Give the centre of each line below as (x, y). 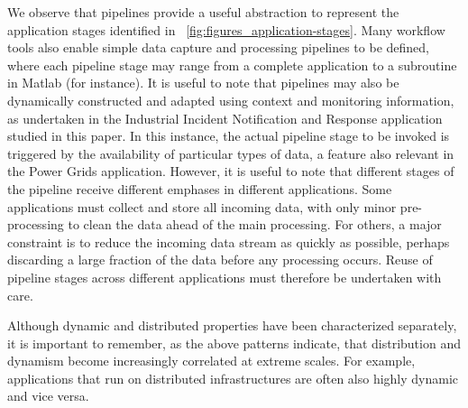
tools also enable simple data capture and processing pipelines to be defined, (218, 47)
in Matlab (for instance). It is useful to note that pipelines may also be (203, 83)
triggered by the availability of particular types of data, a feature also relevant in (231, 153)
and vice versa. (48, 396)
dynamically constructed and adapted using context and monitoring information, (231, 100)
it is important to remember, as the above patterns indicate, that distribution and (234, 343)
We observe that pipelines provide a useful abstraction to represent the (203, 12)
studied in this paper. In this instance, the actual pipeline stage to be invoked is (229, 136)
